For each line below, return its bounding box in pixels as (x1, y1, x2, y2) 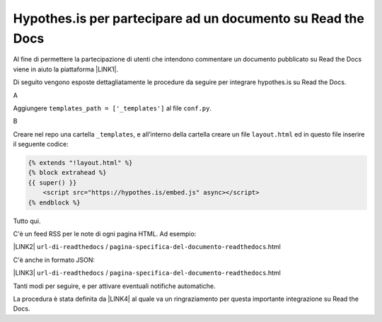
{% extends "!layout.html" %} (28, 159, 133, 167)
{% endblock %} (28, 198, 81, 207)
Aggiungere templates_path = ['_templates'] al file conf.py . (13, 103, 212, 113)
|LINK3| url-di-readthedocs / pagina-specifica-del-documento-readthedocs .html (13, 269, 281, 277)
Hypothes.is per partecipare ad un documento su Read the (13, 11, 364, 26)
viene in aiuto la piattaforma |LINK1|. (13, 64, 119, 74)
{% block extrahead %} (28, 168, 107, 177)
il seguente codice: (13, 140, 69, 149)
